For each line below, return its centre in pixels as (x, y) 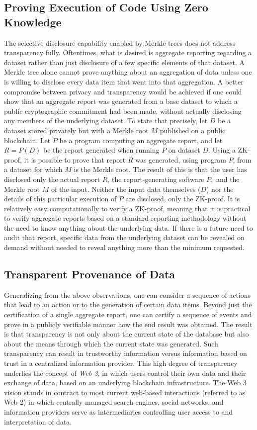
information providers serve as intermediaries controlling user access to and (119, 411)
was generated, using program (181, 159)
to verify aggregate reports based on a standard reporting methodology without (125, 218)
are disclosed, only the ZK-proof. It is (183, 199)
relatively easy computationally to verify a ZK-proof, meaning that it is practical (127, 208)
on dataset (184, 150)
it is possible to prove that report (75, 159)
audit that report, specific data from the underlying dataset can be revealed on (124, 237)
